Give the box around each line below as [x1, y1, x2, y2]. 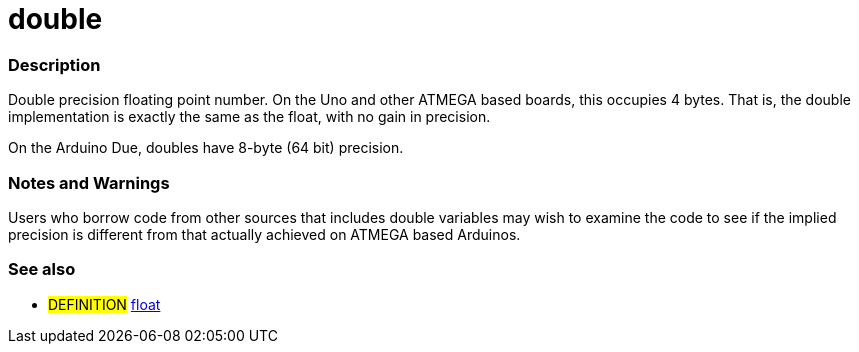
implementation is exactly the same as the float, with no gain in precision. [8, 108, 491, 126]
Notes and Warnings [8, 172, 170, 193]
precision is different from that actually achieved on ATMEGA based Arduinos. [8, 225, 521, 243]
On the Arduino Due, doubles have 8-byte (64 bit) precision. [8, 139, 404, 157]
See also [8, 259, 76, 280]
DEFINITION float [48, 295, 161, 313]
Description [8, 54, 101, 75]
